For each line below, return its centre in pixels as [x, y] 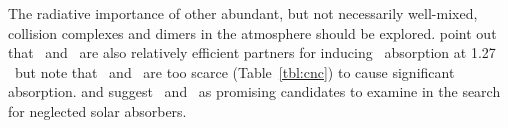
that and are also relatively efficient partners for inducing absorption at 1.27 [252, 52]
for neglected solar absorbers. [97, 110]
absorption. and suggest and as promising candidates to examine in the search [254, 91]
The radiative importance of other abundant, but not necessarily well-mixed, [243, 13]
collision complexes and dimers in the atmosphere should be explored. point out [252, 32]
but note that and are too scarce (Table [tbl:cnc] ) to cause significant [234, 71]
